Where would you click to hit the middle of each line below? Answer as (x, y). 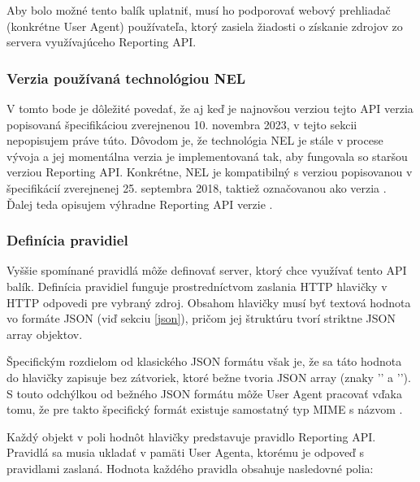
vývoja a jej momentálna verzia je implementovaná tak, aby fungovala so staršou (207, 156)
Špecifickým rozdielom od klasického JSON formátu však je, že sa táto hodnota (204, 361)
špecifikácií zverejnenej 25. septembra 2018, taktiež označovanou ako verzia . (197, 187)
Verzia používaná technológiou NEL (126, 78)
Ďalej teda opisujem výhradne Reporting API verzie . (140, 204)
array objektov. (45, 334)
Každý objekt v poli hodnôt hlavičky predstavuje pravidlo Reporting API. (191, 436)
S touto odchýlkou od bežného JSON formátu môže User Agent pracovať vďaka (204, 393)
